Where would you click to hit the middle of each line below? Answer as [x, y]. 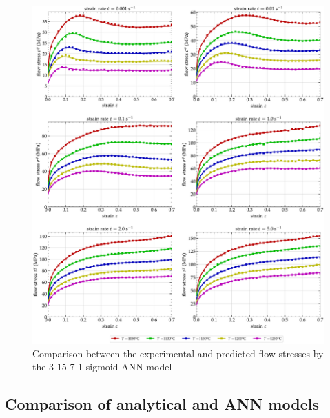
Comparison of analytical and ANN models [162, 404]
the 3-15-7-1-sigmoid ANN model [102, 367]
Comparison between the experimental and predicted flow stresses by [178, 353]
